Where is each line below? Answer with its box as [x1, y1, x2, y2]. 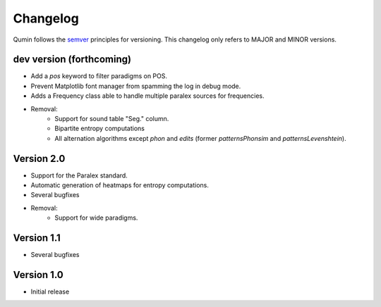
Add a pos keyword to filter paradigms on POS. [30, 72, 167, 80]
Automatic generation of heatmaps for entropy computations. [30, 181, 210, 189]
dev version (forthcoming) [13, 54, 132, 65]
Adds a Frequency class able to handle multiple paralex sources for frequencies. [30, 92, 265, 100]
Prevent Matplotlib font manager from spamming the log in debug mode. [30, 82, 241, 90]
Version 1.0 [13, 268, 64, 281]
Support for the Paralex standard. [30, 171, 128, 180]
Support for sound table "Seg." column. [54, 115, 169, 123]
